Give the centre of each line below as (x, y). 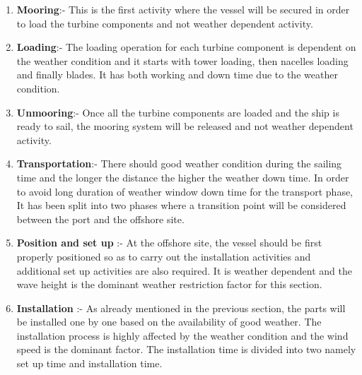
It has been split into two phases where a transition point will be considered (181, 205)
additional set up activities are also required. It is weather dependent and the (184, 270)
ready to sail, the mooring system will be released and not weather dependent (185, 126)
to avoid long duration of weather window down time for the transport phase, (185, 191)
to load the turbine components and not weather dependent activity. (165, 23)
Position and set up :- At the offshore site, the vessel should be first (169, 243)
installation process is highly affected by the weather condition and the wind (182, 335)
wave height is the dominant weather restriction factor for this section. (169, 284)
